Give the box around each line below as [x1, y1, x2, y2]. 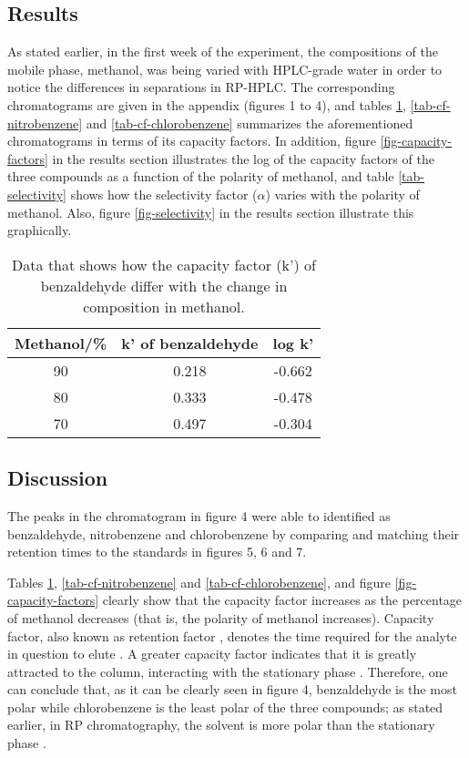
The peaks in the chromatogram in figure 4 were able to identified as [7, 506, 391, 525]
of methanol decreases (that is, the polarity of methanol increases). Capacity [7, 608, 434, 627]
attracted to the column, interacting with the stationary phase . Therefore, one [7, 661, 448, 681]
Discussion [7, 464, 108, 492]
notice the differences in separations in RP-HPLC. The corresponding [7, 77, 395, 97]
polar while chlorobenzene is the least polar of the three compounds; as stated [7, 697, 444, 716]
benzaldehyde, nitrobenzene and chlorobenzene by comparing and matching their [7, 524, 460, 543]
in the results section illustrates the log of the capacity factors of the [52, 149, 434, 168]
